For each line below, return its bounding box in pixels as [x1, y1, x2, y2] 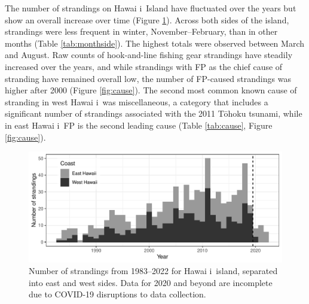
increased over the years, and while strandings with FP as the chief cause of [5, 60, 283, 72]
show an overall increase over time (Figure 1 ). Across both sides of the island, [5, 13, 289, 26]
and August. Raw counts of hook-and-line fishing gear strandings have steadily [5, 48, 293, 61]
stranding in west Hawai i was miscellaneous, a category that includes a [5, 95, 268, 108]
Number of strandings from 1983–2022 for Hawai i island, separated [29, 265, 278, 277]
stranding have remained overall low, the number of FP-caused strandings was [5, 72, 291, 84]
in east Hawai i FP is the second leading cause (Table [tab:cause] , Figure [5, 118, 273, 131]
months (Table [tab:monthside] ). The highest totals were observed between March [5, 37, 304, 49]
